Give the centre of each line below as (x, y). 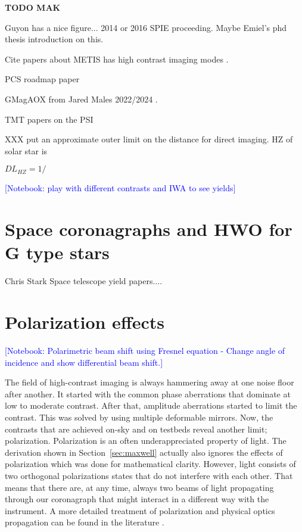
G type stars (57, 252)
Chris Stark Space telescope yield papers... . (84, 281)
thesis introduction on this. (54, 39)
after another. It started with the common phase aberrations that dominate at (148, 393)
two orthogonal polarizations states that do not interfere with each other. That (149, 475)
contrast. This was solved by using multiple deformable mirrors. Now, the (139, 417)
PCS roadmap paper (42, 79)
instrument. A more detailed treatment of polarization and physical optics (140, 510)
